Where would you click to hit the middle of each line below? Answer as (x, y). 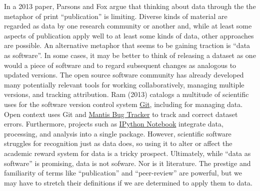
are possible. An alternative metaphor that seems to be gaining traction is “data (127, 45)
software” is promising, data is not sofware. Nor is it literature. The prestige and (127, 163)
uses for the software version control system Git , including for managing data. (123, 104)
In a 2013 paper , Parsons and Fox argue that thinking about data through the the (130, 6)
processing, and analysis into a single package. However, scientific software (118, 133)
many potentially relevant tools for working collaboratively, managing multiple (124, 84)
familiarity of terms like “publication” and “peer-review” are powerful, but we (123, 173)
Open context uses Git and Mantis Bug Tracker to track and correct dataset (121, 114)
